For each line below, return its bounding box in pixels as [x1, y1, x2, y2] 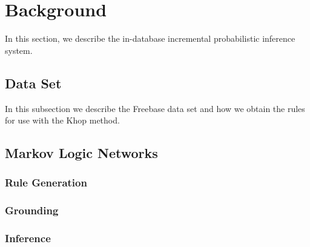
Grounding [5, 203, 59, 218]
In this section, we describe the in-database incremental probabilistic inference [5, 32, 295, 45]
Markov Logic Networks [5, 143, 158, 162]
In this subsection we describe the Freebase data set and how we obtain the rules [5, 102, 305, 114]
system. [5, 44, 33, 56]
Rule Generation [5, 175, 87, 190]
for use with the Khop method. [5, 114, 120, 127]
